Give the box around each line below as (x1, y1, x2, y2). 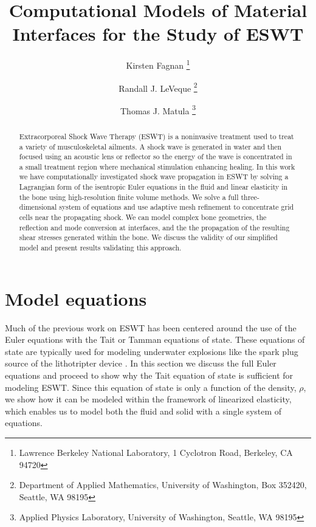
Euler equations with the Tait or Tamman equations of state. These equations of (5, 333, 305, 346)
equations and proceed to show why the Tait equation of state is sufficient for (5, 369, 294, 382)
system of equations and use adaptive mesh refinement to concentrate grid (59, 202, 294, 212)
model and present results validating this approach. (19, 243, 182, 253)
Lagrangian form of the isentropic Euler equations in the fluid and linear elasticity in (19, 182, 288, 192)
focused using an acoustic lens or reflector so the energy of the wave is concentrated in (19, 151, 292, 162)
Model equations (5, 286, 147, 311)
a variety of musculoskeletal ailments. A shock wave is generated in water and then (19, 141, 282, 151)
